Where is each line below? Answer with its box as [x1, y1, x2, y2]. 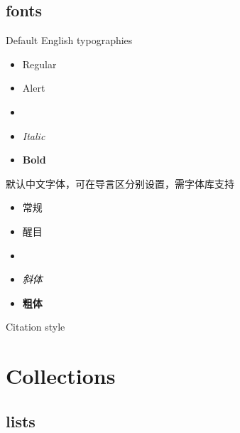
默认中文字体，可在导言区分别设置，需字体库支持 [6, 176, 234, 191]
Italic [22, 128, 45, 143]
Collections [6, 361, 116, 390]
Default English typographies [6, 33, 133, 48]
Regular [22, 56, 57, 71]
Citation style [6, 319, 65, 334]
